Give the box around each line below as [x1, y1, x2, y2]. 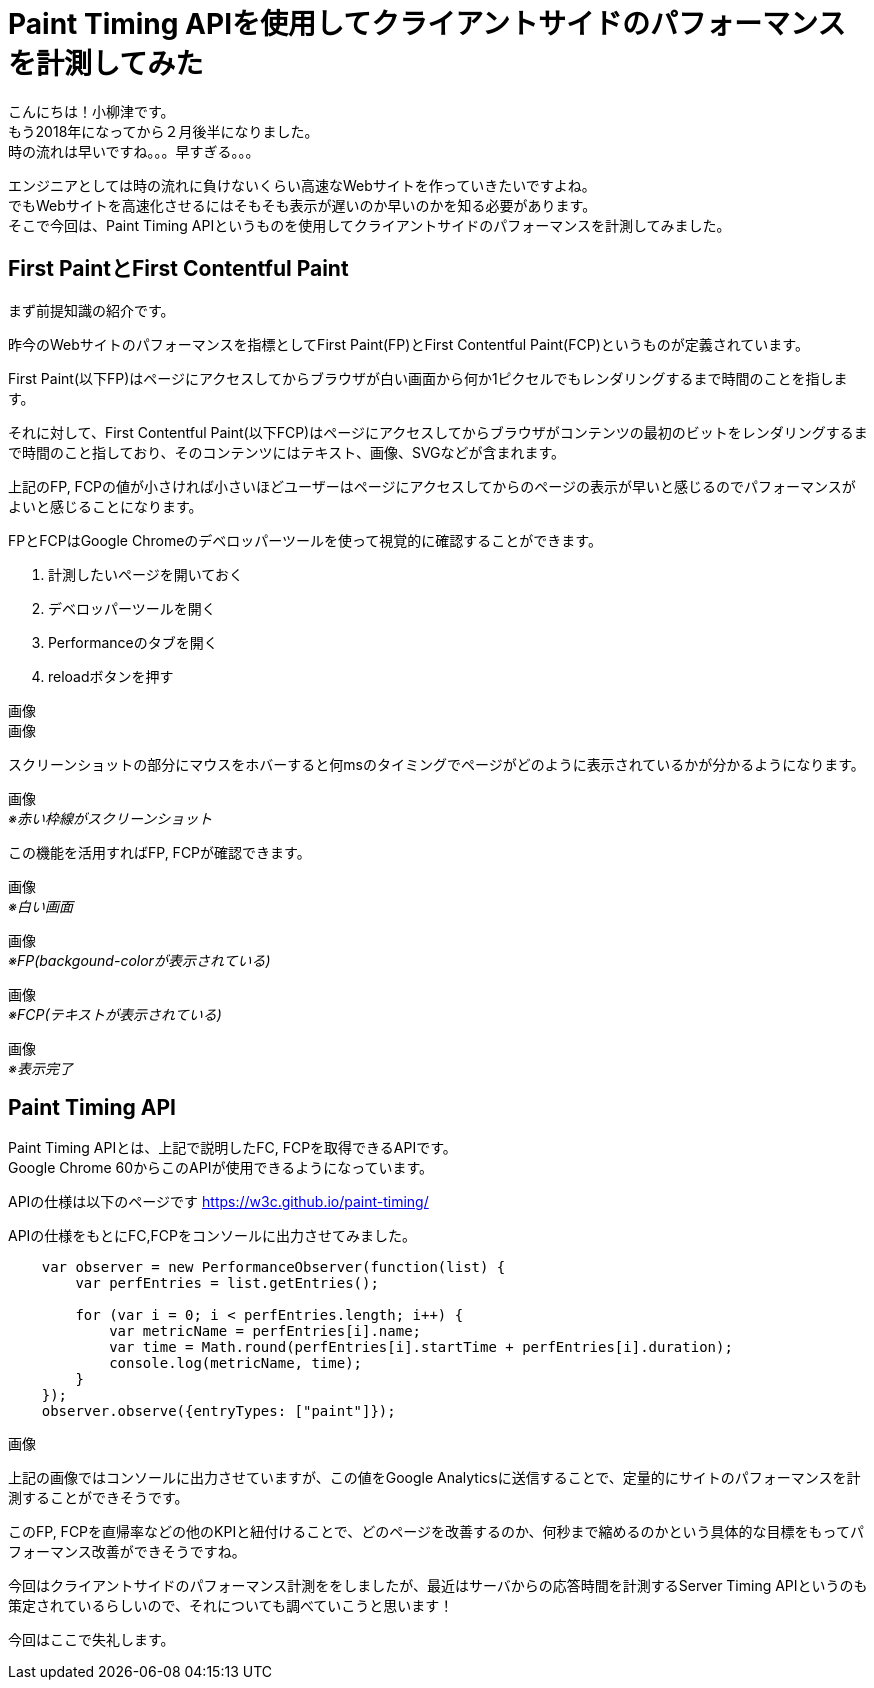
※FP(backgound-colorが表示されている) [8, 951, 271, 969]
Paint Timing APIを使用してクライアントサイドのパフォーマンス [8, 7, 846, 41]
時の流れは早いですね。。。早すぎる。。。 [8, 142, 260, 160]
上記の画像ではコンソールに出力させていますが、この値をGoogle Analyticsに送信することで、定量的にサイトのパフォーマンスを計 [8, 1469, 861, 1487]
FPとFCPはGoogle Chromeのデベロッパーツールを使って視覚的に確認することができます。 [8, 531, 602, 549]
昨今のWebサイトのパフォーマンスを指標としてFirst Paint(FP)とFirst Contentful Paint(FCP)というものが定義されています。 [8, 335, 809, 353]
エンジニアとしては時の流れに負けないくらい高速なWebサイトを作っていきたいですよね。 [8, 176, 596, 194]
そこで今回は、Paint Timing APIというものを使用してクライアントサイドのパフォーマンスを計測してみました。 [8, 216, 731, 234]
